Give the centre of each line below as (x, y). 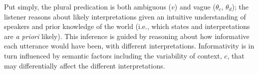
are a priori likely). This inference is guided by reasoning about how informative (127, 36)
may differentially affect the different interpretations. (85, 65)
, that (236, 55)
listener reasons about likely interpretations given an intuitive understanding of (125, 16)
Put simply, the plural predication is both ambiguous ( (88, 6)
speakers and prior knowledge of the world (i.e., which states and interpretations (127, 26)
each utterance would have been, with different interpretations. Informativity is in (129, 46)
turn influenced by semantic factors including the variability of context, (113, 55)
